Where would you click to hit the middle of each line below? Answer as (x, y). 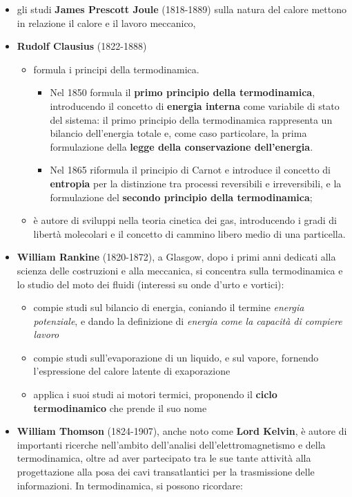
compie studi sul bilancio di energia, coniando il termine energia (169, 307)
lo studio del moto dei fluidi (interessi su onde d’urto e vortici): (150, 284)
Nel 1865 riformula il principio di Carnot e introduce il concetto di (190, 170)
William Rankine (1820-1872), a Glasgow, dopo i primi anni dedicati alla (176, 257)
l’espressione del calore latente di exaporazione (132, 371)
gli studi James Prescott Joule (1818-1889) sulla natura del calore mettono (182, 9)
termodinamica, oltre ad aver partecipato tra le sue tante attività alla (164, 458)
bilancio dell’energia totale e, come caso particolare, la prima (178, 133)
